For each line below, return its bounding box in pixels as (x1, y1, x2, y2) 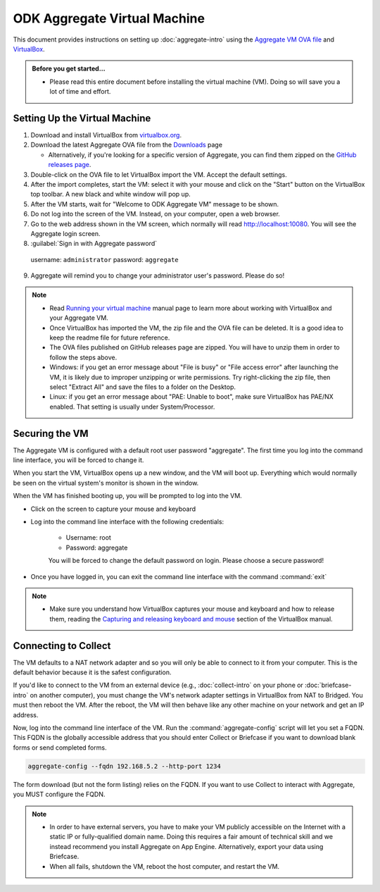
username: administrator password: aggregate (30, 255, 179, 264)
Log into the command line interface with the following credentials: (30, 518, 224, 526)
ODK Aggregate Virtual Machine (13, 11, 205, 26)
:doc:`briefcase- (305, 681, 352, 690)
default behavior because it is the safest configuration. (13, 668, 172, 676)
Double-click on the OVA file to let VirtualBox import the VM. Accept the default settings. (30, 170, 288, 179)
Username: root (65, 533, 112, 542)
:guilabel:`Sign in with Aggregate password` (30, 240, 158, 248)
